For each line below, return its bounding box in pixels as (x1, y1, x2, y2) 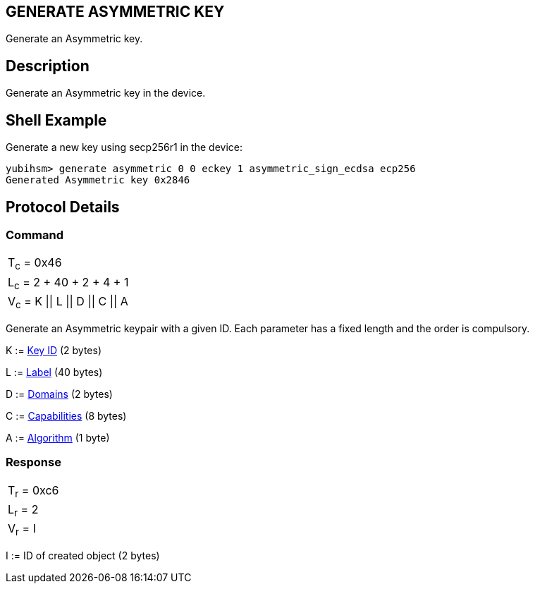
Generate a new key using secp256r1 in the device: (6, 141, 243, 154)
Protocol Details (6, 198, 120, 216)
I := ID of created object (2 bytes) (6, 549, 160, 562)
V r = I (8, 521, 36, 538)
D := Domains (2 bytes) (6, 387, 113, 400)
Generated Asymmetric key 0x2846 (6, 174, 190, 186)
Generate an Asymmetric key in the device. (6, 87, 206, 99)
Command (6, 227, 63, 242)
